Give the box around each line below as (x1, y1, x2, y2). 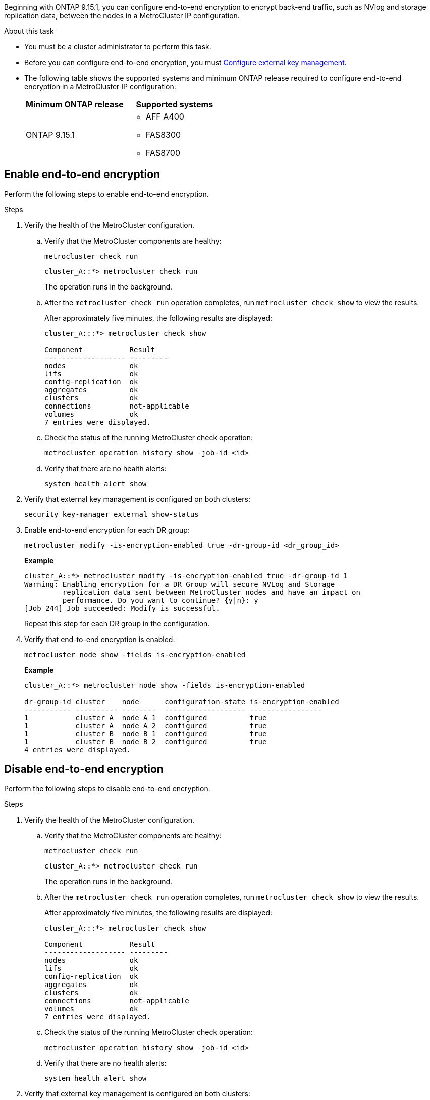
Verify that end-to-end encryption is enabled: (24, 634, 175, 644)
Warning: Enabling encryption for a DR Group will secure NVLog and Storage (24, 580, 335, 588)
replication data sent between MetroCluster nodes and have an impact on (62, 588, 360, 596)
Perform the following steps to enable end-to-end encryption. (4, 189, 209, 198)
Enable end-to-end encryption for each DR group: (24, 525, 190, 534)
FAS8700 (145, 148, 181, 158)
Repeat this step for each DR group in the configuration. (24, 619, 210, 628)
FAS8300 (145, 130, 181, 140)
